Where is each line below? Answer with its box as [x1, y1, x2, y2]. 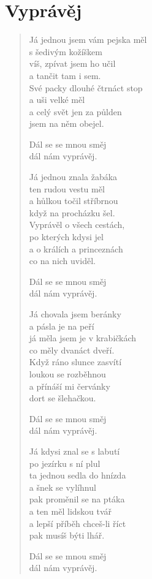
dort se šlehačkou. [29, 392, 96, 404]
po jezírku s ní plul [29, 456, 101, 469]
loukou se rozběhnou [29, 367, 106, 380]
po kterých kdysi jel [29, 230, 104, 243]
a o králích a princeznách [29, 242, 123, 255]
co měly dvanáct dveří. [29, 343, 115, 356]
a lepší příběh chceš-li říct [29, 517, 126, 529]
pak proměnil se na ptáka [29, 493, 125, 505]
